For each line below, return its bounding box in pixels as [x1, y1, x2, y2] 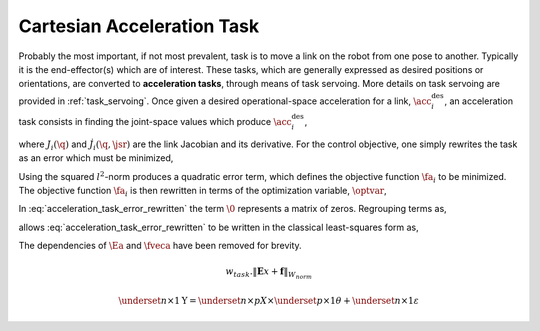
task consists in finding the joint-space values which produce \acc [18, 116, 292, 128]
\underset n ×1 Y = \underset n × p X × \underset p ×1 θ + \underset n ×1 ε [118, 295, 420, 307]
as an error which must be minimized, [18, 152, 174, 164]
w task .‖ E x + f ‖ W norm [225, 266, 313, 281]
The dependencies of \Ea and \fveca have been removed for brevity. [18, 240, 302, 252]
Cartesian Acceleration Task [18, 15, 260, 37]
